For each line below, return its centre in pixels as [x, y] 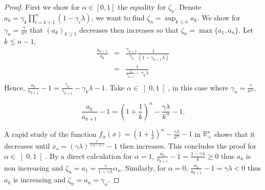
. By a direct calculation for [89, 156]
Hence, [15, 87]
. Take [115, 87]
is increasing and [39, 180]
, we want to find [118, 17]
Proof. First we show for [42, 7]
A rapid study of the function [50, 134]
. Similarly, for [143, 167]
